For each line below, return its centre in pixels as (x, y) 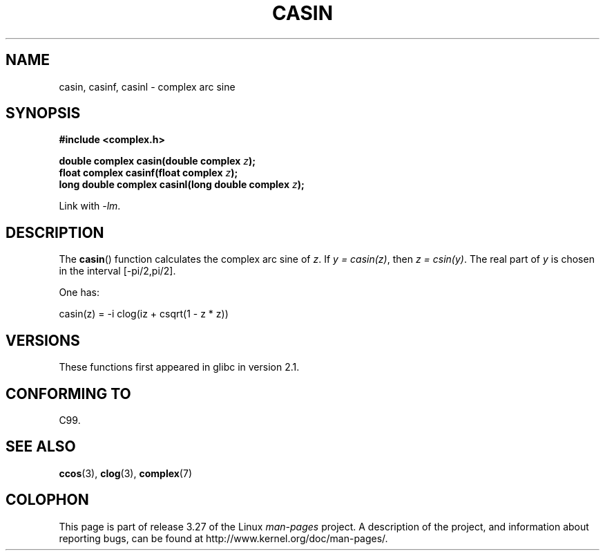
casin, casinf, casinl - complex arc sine (147, 86)
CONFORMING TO (68, 393)
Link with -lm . (90, 206)
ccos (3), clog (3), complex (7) (125, 473)
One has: (79, 293)
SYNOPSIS (43, 113)
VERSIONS (43, 340)
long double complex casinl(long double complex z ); (182, 185)
